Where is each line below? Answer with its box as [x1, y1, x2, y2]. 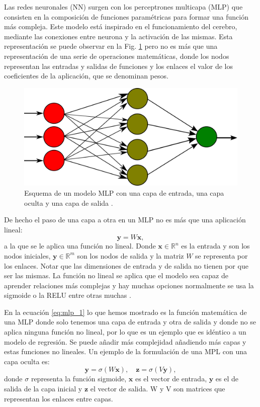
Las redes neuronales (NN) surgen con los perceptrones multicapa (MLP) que [4, 2, 243, 12]
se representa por [195, 250, 248, 261]
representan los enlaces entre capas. [4, 393, 113, 403]
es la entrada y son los [181, 240, 250, 251]
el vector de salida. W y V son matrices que [90, 383, 225, 394]
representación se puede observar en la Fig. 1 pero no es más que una [4, 41, 218, 51]
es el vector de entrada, [135, 373, 207, 384]
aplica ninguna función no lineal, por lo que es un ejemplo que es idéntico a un [4, 327, 246, 337]
